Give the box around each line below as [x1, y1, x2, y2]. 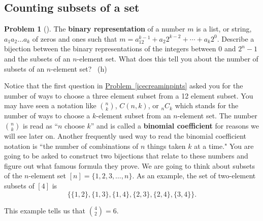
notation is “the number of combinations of [4, 140, 139, 151]
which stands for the [175, 100, 239, 111]
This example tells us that [4, 205, 86, 215]
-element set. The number [177, 110, 257, 121]
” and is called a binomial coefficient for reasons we [90, 120, 259, 131]
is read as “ [23, 120, 58, 131]
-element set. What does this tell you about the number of [77, 53, 258, 64]
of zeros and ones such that [32, 33, 117, 44]
